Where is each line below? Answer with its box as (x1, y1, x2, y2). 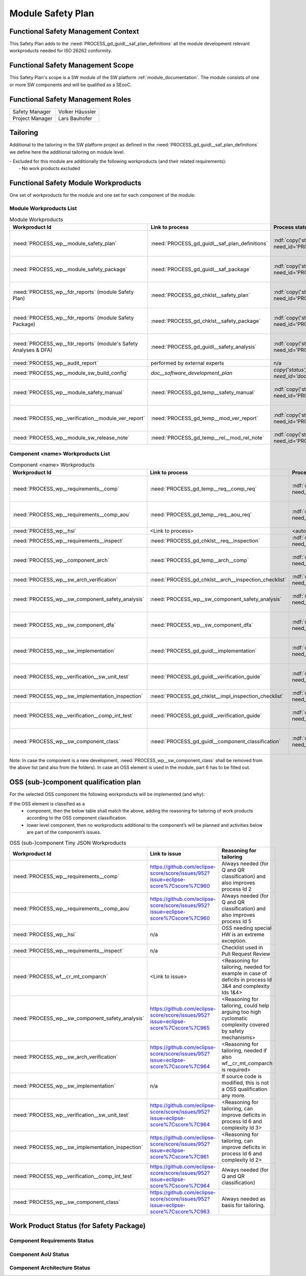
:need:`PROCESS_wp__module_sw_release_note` (12, 434, 130, 441)
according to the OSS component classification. (27, 815, 127, 821)
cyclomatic (221, 1015, 248, 1022)
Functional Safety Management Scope (9, 61, 134, 70)
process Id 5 (221, 918, 252, 925)
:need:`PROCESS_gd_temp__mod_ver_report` (150, 414, 259, 422)
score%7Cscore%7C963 (149, 1208, 210, 1215)
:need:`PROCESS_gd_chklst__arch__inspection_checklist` (149, 576, 287, 583)
